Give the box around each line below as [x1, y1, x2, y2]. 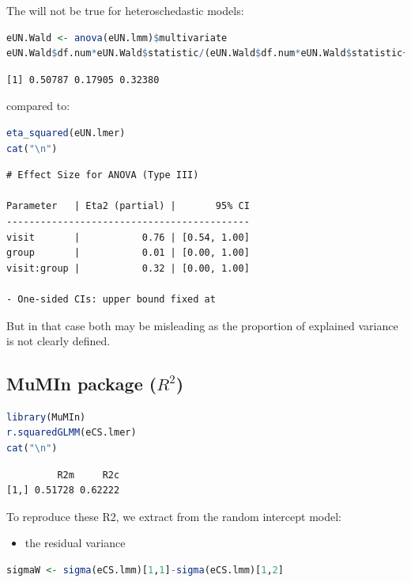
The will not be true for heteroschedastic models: [6, 2, 244, 18]
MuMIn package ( [6, 371, 157, 396]
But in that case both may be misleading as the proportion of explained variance [6, 317, 398, 333]
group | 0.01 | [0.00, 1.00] [6, 247, 250, 259]
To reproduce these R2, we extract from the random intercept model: [6, 508, 341, 524]
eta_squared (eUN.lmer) [6, 127, 126, 139]
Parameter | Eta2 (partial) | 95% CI [6, 200, 250, 212]
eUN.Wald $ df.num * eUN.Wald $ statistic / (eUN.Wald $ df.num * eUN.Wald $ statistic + [6, 48, 409, 59]
